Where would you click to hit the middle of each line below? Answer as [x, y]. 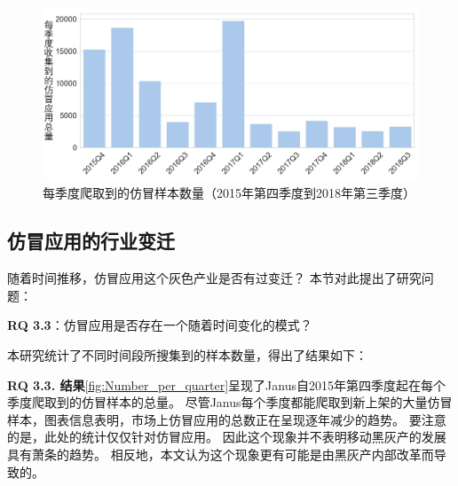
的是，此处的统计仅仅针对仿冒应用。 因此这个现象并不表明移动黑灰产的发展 [227, 437]
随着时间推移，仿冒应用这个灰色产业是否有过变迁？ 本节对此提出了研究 [214, 278]
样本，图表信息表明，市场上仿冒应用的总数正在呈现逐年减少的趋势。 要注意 [227, 419]
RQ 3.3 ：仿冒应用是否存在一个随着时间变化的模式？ [160, 325]
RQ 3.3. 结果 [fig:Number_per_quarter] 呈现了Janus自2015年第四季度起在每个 [226, 384]
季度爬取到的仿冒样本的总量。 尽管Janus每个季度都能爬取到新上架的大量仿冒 [230, 402]
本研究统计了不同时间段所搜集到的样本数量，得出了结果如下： [187, 355]
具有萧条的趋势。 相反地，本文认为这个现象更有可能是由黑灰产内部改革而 [221, 454]
